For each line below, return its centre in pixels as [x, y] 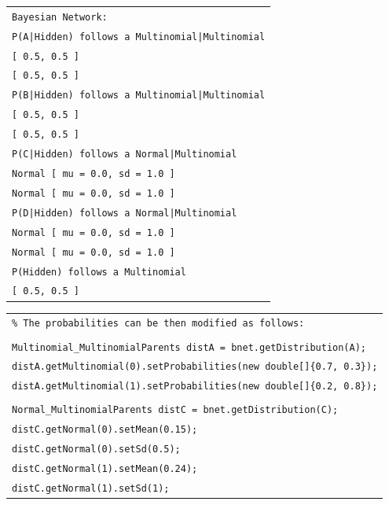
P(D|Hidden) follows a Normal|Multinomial [125, 213]
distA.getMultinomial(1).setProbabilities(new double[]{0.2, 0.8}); [195, 387]
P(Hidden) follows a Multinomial [99, 272]
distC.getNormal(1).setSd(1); [91, 489]
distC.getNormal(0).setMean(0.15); [105, 430]
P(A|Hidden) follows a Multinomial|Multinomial [139, 37]
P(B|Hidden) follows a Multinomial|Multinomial [139, 96]
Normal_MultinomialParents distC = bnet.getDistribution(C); [175, 410]
